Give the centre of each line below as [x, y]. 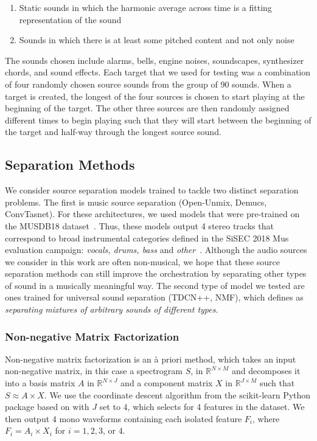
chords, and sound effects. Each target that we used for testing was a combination [158, 72]
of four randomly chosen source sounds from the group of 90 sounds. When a [148, 84]
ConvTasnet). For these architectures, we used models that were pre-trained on [152, 214]
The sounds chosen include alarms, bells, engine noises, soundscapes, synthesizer [155, 60]
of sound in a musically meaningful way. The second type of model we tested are [155, 285]
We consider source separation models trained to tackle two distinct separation [152, 190]
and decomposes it [266, 371]
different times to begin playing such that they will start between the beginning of [158, 120]
